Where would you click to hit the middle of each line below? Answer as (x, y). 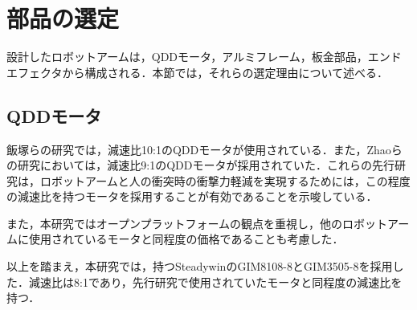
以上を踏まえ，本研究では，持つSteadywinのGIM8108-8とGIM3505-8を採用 (200, 266)
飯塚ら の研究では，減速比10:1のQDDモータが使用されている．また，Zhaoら (204, 149)
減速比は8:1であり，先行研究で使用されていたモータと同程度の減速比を (215, 281)
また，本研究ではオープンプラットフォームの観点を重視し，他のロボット (197, 223)
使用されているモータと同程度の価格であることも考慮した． (186, 239)
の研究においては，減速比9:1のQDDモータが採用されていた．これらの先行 (201, 165)
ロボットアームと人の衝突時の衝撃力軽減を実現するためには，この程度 (225, 180)
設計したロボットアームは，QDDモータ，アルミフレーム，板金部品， (187, 57)
